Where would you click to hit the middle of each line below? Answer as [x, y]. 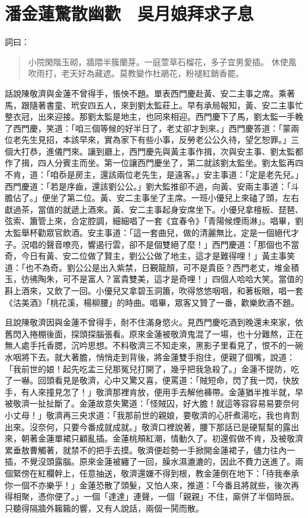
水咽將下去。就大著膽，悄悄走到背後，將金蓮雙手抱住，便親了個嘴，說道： [150, 356]
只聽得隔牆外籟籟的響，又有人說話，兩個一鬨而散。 [104, 508]
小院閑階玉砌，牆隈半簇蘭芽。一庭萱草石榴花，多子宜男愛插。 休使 [158, 61]
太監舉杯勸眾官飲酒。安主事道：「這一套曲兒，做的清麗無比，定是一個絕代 [148, 233]
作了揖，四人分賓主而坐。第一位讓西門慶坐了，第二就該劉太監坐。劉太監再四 [154, 163]
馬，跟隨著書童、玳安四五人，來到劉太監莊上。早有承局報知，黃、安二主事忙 [154, 105]
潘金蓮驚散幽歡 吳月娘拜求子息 [129, 13]
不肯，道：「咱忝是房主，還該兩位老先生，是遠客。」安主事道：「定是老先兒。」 [154, 175]
